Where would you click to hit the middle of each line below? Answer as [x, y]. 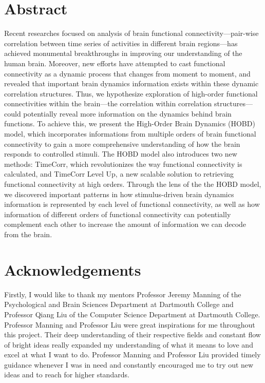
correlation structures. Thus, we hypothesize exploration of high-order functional [131, 93]
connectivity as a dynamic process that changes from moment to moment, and [127, 73]
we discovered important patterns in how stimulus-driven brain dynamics [119, 194]
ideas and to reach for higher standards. [67, 375]
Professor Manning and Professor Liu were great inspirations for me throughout [130, 324]
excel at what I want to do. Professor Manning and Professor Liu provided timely [132, 355]
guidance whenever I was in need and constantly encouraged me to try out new [129, 364]
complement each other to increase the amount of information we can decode [125, 224]
